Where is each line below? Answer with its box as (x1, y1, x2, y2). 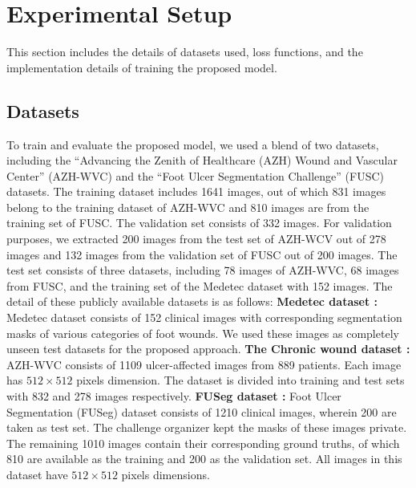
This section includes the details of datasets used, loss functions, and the (6, 43, 363, 60)
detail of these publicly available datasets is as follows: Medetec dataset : (6, 293, 378, 310)
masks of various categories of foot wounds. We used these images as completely (6, 324, 399, 341)
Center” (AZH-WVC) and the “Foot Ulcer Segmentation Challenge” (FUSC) (6, 167, 385, 184)
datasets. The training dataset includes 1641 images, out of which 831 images (6, 183, 386, 200)
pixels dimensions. (121, 466, 210, 482)
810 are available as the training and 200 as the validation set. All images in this (6, 450, 402, 467)
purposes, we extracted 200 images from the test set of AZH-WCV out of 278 (6, 230, 386, 247)
